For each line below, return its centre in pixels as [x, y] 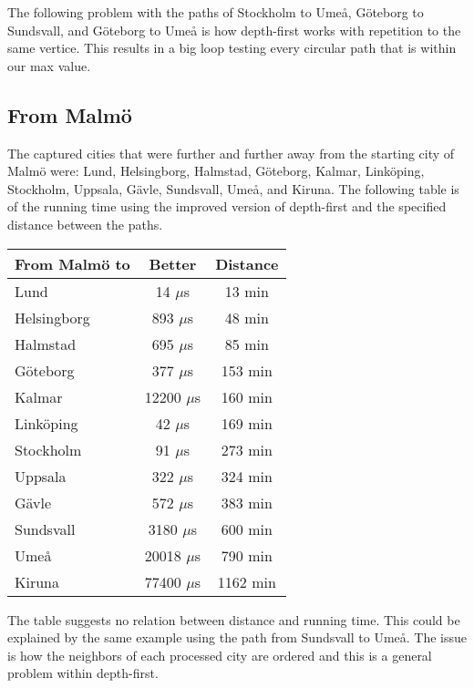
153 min [247, 370]
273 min [247, 449]
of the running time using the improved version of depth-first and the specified [227, 206]
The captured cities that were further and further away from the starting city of [231, 153]
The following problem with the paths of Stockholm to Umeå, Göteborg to [216, 12]
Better [173, 263]
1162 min [247, 581]
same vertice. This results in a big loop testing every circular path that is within [232, 48]
